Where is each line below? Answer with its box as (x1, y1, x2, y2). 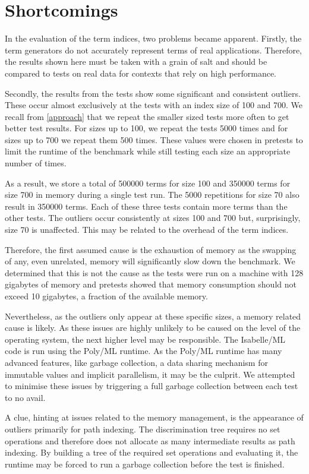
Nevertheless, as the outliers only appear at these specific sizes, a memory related (5, 309, 301, 322)
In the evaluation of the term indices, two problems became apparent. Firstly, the (5, 32, 302, 45)
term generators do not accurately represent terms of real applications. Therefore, (5, 43, 302, 56)
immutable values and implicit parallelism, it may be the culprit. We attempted (5, 368, 295, 380)
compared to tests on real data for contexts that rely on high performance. (5, 67, 277, 79)
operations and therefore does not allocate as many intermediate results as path (5, 434, 295, 447)
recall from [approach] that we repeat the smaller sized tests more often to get (5, 110, 289, 122)
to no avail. (5, 391, 46, 403)
